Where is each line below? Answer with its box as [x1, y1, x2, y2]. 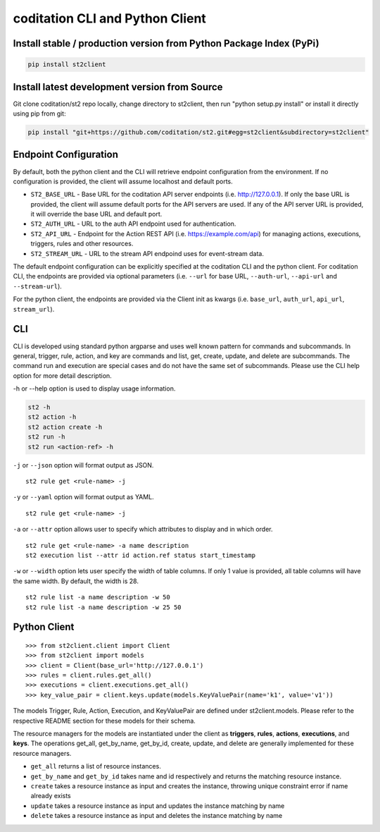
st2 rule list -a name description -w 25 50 [25, 603, 182, 611]
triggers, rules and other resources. [30, 240, 134, 248]
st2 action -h [27, 413, 77, 421]
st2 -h [27, 403, 51, 412]
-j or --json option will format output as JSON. [13, 460, 154, 469]
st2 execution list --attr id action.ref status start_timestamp [25, 551, 256, 559]
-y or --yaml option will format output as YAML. [13, 493, 154, 501]
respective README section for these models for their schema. [13, 716, 196, 725]
